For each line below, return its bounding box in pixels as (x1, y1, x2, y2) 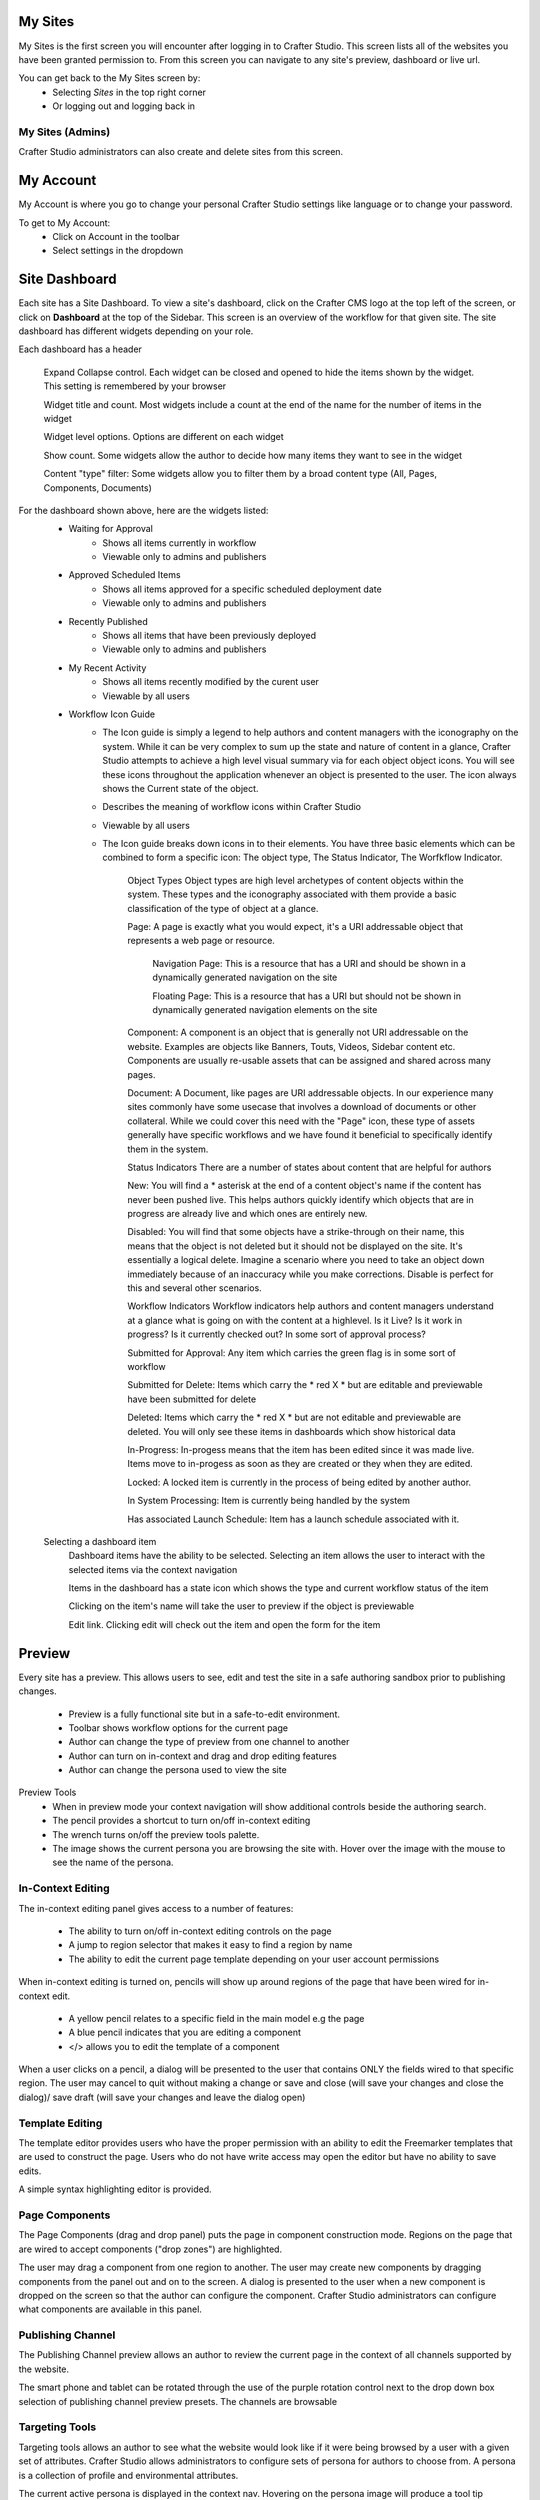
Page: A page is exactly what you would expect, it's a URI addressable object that (127, 921, 464, 933)
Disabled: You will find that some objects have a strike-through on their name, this (127, 1226, 465, 1238)
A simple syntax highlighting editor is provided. (18, 2183, 212, 2195)
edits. (18, 2165, 42, 2177)
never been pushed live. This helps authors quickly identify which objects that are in (127, 1193, 474, 1205)
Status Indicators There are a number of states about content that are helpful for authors (127, 1161, 492, 1173)
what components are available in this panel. (18, 2303, 202, 2315)
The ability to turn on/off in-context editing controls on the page (68, 1925, 332, 1937)
